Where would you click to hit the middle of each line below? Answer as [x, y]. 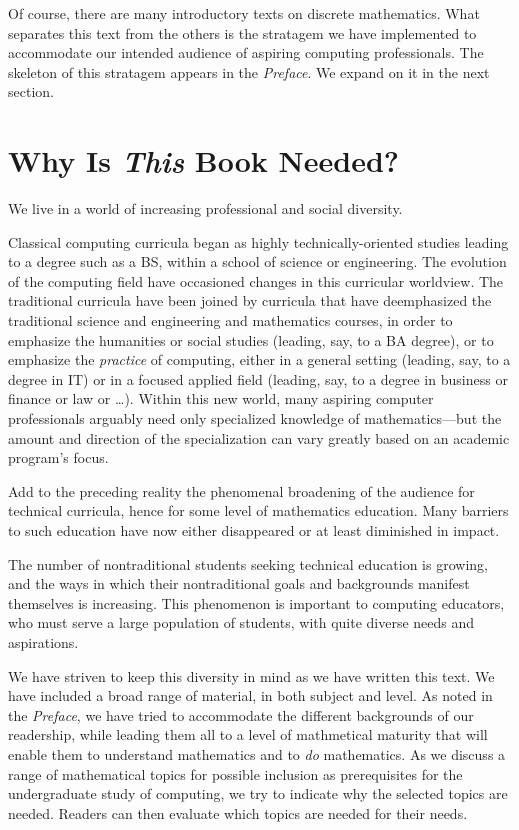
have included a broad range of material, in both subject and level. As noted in [250, 695]
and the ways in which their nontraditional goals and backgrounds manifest [239, 583]
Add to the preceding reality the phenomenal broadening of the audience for [241, 490]
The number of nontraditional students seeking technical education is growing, [248, 563]
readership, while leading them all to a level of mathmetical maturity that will [248, 734]
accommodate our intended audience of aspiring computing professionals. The [246, 52]
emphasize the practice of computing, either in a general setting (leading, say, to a [259, 359]
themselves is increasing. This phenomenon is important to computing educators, [256, 602]
